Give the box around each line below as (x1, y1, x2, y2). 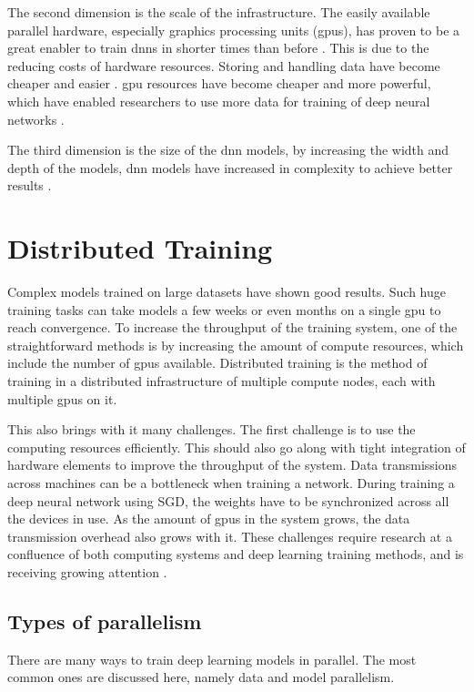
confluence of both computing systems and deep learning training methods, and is (7, 544, 464, 564)
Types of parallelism (7, 606, 202, 635)
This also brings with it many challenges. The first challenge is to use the (7, 420, 416, 439)
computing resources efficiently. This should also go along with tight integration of (7, 437, 466, 456)
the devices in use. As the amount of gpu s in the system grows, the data (7, 509, 410, 528)
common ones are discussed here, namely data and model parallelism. (7, 667, 395, 687)
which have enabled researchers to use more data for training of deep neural (7, 91, 430, 110)
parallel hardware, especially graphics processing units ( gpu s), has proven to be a (7, 20, 460, 39)
